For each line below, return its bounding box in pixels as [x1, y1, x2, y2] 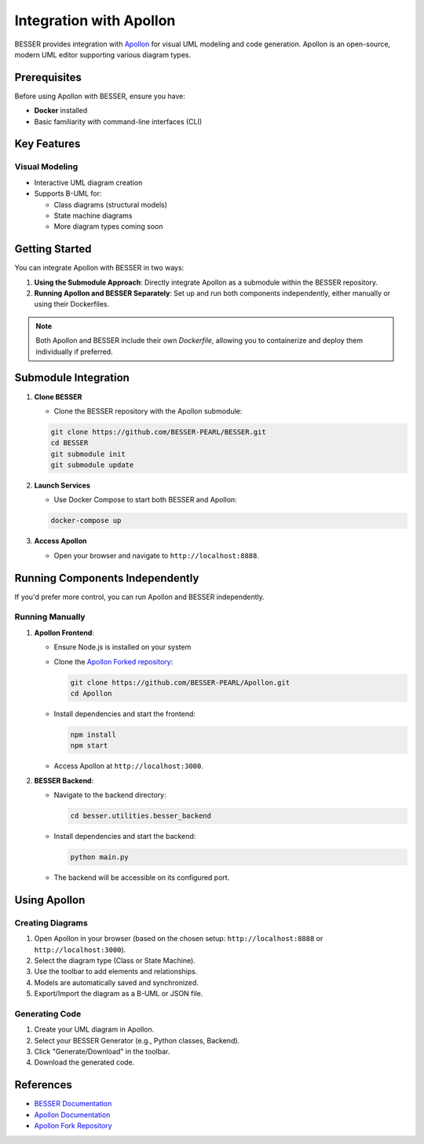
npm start [70, 741, 108, 750]
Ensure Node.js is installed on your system [53, 642, 192, 652]
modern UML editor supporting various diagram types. [14, 50, 192, 59]
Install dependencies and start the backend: [53, 832, 196, 841]
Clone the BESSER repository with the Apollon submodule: [53, 406, 243, 416]
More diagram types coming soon [53, 222, 163, 231]
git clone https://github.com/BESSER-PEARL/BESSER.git [50, 427, 266, 436]
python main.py [70, 853, 129, 862]
